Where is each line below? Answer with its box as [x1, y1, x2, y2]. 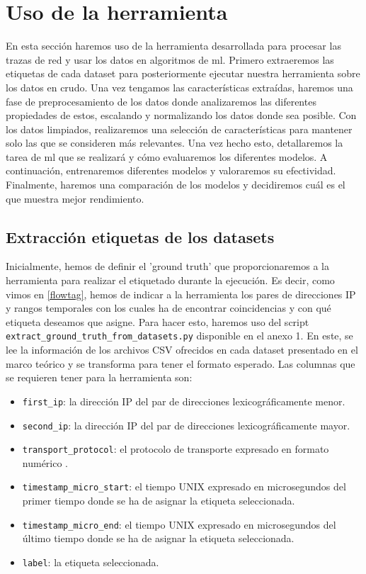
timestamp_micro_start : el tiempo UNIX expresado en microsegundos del [22, 479, 346, 494]
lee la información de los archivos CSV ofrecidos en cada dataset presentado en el [6, 342, 358, 357]
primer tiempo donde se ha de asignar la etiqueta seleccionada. [22, 493, 295, 508]
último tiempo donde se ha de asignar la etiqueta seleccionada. [22, 531, 294, 546]
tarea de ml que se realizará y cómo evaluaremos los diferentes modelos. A [6, 149, 328, 164]
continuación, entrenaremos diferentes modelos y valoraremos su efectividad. [6, 163, 336, 178]
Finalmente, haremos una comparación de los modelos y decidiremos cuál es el [6, 177, 345, 192]
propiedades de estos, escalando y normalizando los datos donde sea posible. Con [6, 108, 357, 123]
